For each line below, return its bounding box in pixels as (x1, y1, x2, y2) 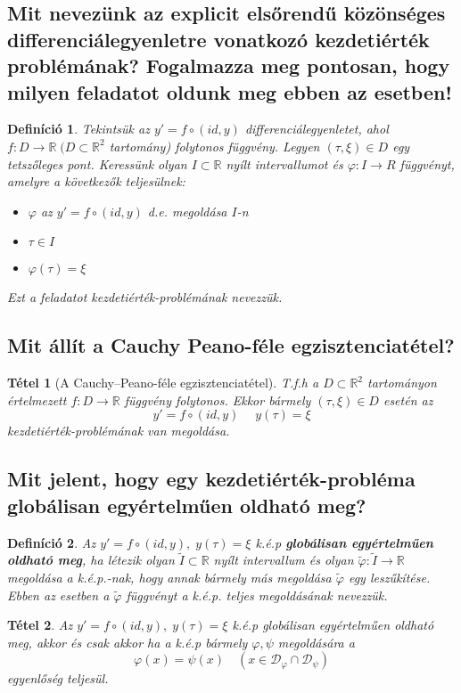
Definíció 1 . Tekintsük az (7, 119, 150, 138)
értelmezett (7, 390, 67, 409)
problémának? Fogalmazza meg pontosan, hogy (7, 52, 450, 79)
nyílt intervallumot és (226, 154, 343, 173)
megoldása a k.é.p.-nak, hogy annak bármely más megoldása (7, 567, 332, 586)
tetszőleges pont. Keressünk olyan (7, 154, 187, 173)
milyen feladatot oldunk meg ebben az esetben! (7, 77, 452, 105)
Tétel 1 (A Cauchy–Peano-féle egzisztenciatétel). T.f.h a (7, 373, 319, 392)
